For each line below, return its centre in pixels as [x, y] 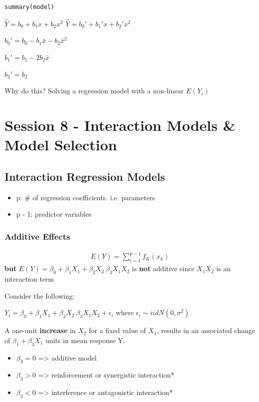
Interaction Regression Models [85, 176]
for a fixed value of [117, 330]
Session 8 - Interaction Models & [120, 125]
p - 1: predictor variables [54, 214]
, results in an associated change [206, 330]
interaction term [29, 279]
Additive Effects [37, 236]
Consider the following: [40, 295]
